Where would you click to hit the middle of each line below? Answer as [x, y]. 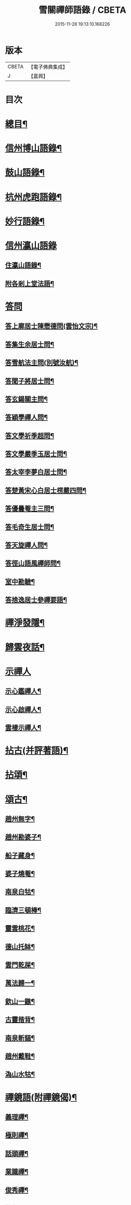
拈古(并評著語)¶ [37, 751]
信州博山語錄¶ [34, 148]
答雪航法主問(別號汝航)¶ [42, 363]
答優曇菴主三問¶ [30, 509]
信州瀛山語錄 [31, 246]
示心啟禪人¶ [23, 709]
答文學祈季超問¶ [30, 436]
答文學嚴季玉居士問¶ [36, 454]
